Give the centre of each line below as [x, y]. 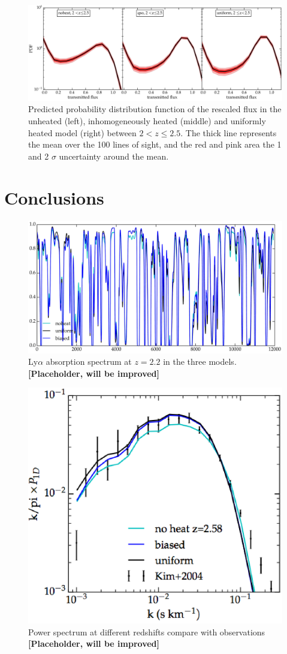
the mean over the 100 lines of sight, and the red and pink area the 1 [155, 144]
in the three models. [200, 361]
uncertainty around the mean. [114, 156]
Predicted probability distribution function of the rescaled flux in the [155, 109]
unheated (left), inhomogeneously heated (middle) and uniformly [147, 121]
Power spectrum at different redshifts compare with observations [147, 631]
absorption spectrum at [89, 361]
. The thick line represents [229, 132]
